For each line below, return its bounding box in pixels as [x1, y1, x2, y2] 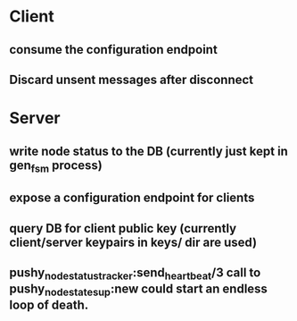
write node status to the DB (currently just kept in [9, 143, 288, 158]
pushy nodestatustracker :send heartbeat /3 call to [9, 265, 261, 283]
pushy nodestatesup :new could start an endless [9, 282, 268, 299]
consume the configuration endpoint [9, 42, 219, 57]
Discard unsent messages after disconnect [9, 72, 254, 87]
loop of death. [9, 298, 89, 313]
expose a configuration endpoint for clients [9, 190, 255, 206]
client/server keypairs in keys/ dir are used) [9, 234, 257, 249]
